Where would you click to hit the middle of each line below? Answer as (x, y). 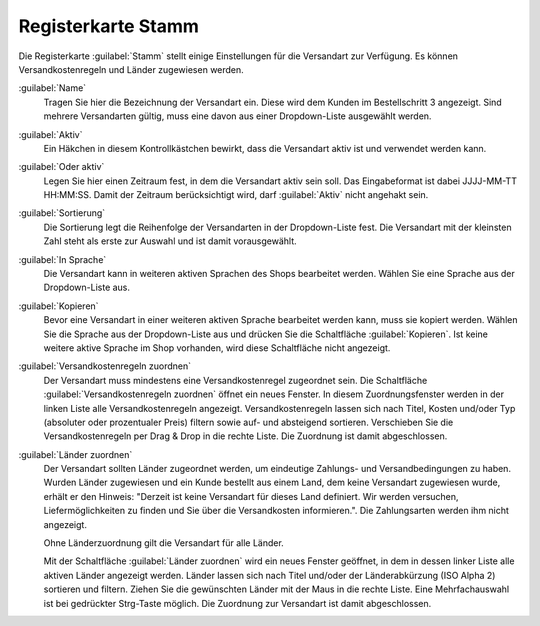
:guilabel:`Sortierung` (62, 213)
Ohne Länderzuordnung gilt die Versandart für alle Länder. (163, 543)
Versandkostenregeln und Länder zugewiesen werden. (131, 69)
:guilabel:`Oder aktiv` (61, 167)
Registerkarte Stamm (109, 26)
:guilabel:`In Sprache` (62, 259)
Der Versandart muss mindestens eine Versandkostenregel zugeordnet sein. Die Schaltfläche (235, 380)
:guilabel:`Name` (52, 88)
